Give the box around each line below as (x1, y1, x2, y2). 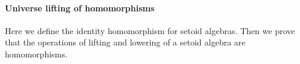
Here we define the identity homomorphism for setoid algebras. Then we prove (5, 24, 295, 36)
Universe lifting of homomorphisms (5, 1, 155, 14)
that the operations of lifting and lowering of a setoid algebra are (5, 36, 246, 48)
